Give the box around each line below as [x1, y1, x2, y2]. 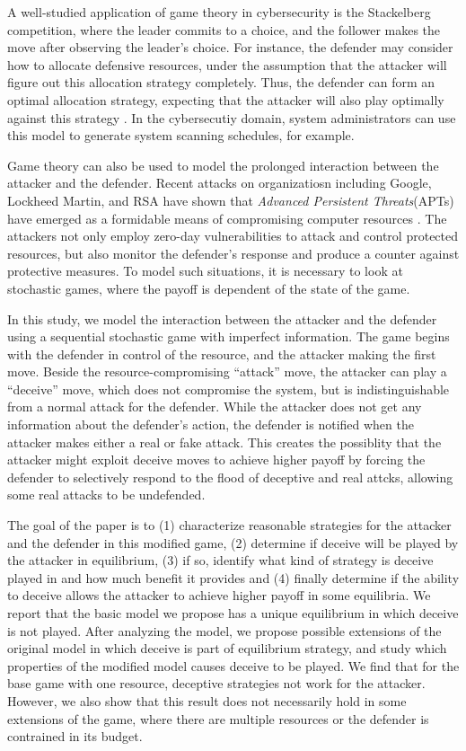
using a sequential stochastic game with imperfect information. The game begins [7, 327, 450, 346]
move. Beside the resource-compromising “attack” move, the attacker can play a [7, 362, 447, 381]
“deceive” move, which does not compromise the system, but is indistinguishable [7, 379, 450, 398]
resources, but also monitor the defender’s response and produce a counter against [7, 243, 460, 262]
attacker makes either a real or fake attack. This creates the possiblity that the [7, 432, 442, 451]
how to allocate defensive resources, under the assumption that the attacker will [7, 55, 447, 74]
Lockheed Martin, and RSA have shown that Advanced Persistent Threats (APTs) [7, 190, 454, 209]
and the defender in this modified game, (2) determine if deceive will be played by [7, 533, 459, 552]
